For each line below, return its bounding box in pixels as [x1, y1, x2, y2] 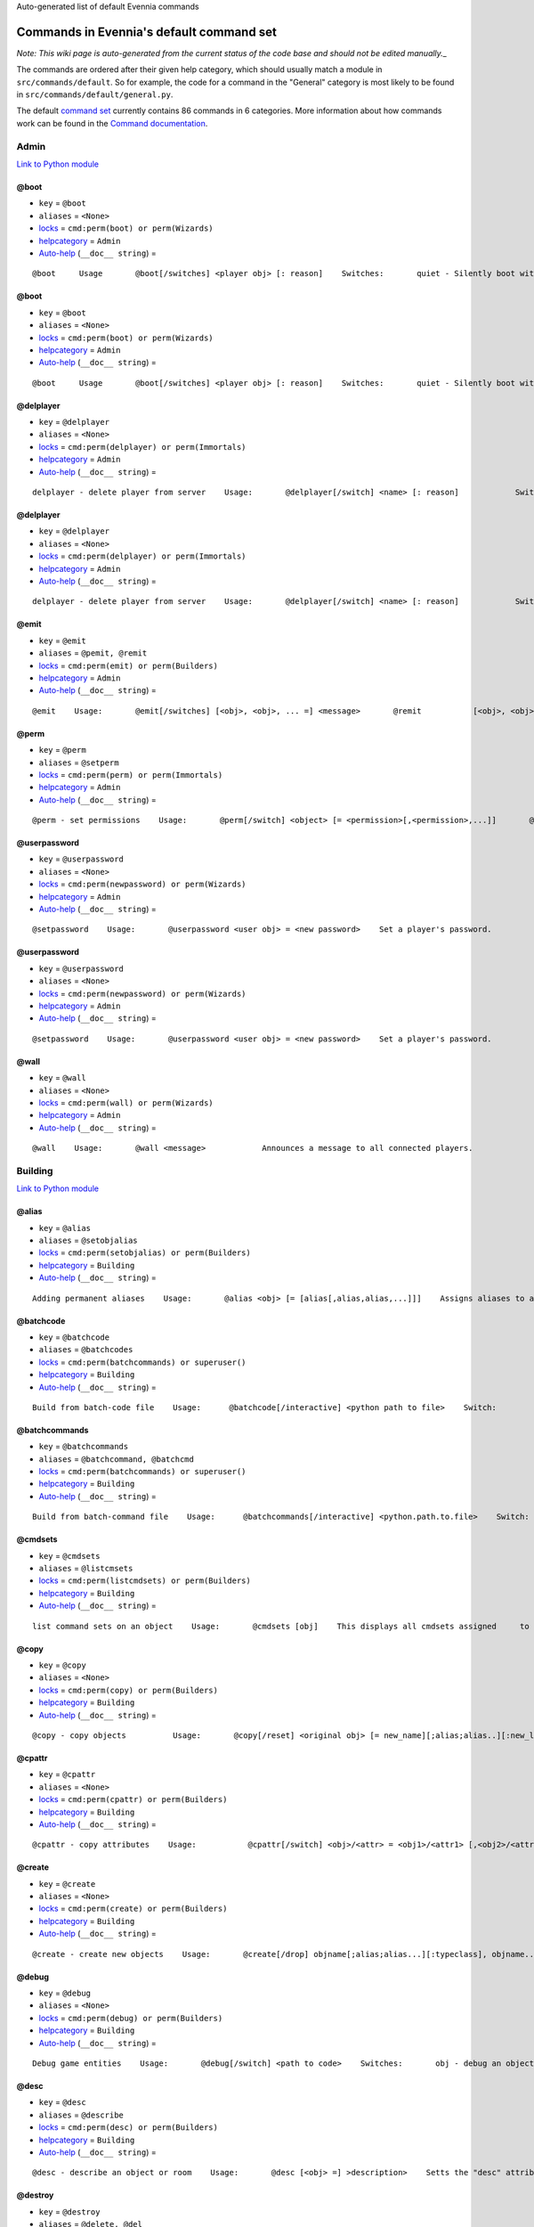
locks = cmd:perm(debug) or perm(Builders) [38, 2012, 223, 2023]
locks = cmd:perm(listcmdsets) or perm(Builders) [38, 1575, 251, 1586]
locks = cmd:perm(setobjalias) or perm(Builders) [38, 1247, 251, 1258]
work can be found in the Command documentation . [16, 118, 208, 128]
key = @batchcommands [38, 1441, 129, 1452]
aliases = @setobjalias [38, 1235, 138, 1246]
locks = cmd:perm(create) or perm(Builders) [38, 1903, 228, 1914]
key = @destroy [38, 2206, 101, 2217]
